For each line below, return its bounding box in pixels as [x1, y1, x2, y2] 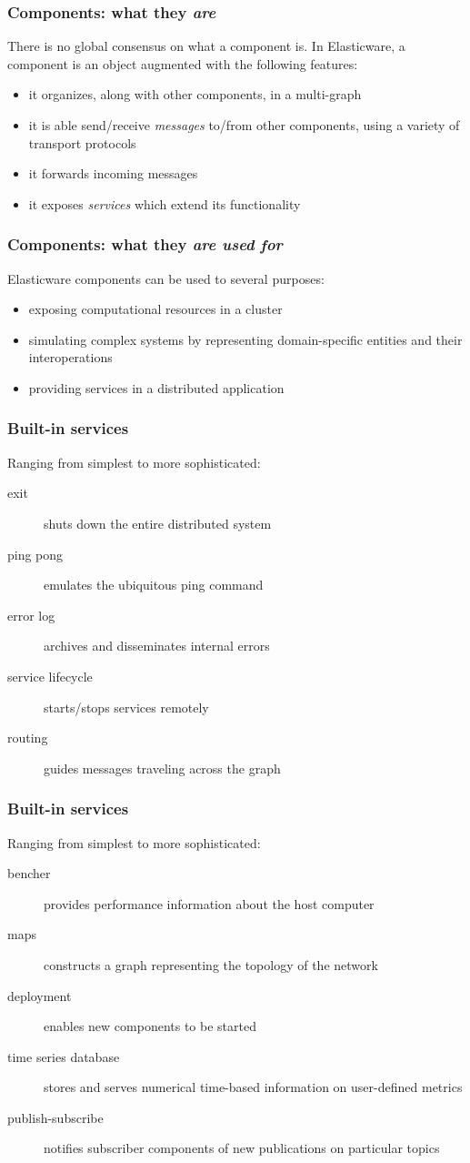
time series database [7, 1047, 120, 1066]
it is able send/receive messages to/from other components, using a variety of [28, 116, 460, 134]
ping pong [7, 544, 64, 563]
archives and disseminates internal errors [44, 636, 270, 655]
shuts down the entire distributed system [44, 513, 272, 532]
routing [7, 728, 48, 747]
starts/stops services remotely [44, 697, 209, 716]
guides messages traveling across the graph [44, 758, 281, 777]
